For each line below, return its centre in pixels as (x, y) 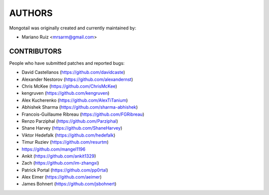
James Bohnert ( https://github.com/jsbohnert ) (69, 184)
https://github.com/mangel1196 (54, 149)
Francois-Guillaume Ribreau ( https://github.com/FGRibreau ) (83, 114)
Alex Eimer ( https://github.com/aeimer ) (62, 177)
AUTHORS (31, 13)
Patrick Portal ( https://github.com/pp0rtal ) (65, 170)
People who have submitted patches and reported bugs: (67, 63)
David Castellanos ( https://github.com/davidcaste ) (73, 72)
